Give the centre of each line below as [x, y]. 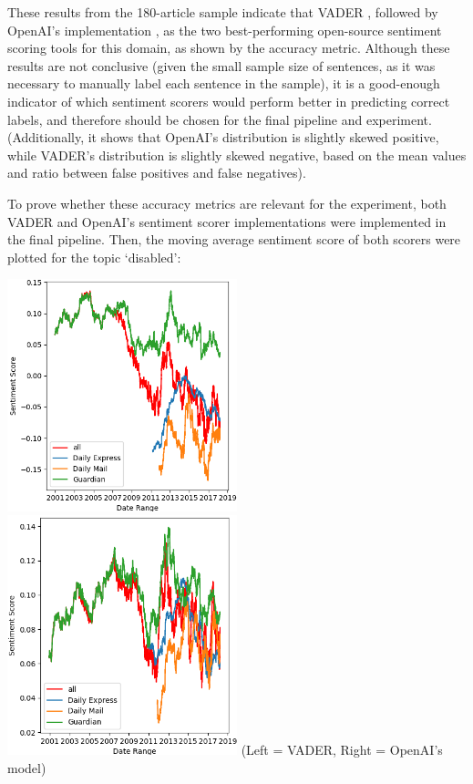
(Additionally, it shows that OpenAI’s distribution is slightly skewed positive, [223, 137]
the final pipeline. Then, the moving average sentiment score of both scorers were [234, 239]
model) [27, 767]
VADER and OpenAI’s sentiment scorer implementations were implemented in [227, 221]
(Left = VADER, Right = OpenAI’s [342, 750]
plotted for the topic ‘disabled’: [94, 257]
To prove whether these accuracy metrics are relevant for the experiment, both [227, 203]
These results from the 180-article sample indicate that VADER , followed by [223, 12]
